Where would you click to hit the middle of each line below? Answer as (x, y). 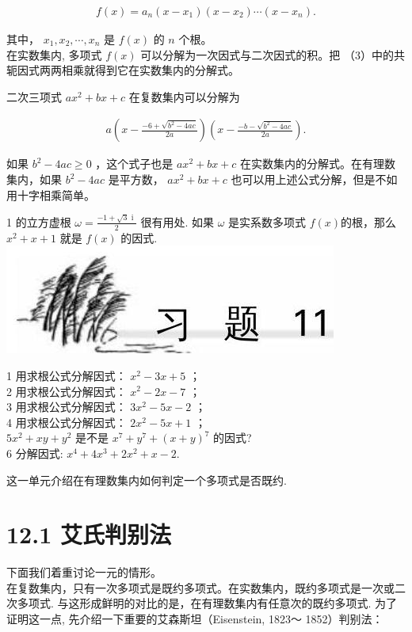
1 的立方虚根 (39, 221)
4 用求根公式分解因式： (67, 422)
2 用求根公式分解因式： (67, 391)
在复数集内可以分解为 (184, 96)
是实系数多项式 (267, 221)
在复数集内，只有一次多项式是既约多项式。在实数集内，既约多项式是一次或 (200, 587)
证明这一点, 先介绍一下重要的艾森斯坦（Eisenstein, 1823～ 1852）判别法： (195, 619)
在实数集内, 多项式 (54, 54)
